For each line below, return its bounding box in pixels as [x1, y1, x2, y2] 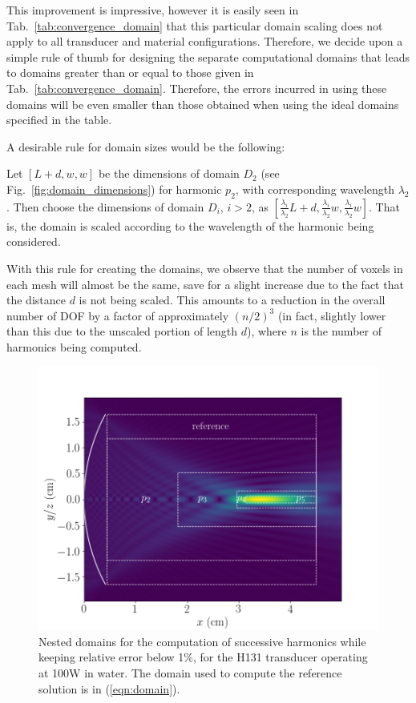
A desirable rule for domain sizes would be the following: [6, 138, 285, 155]
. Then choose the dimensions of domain [6, 198, 204, 215]
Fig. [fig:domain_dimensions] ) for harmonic [6, 180, 222, 197]
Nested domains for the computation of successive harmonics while [38, 633, 366, 649]
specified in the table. [6, 111, 112, 128]
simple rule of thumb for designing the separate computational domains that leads [6, 48, 410, 65]
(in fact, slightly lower [277, 307, 386, 323]
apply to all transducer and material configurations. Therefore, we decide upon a [6, 33, 403, 50]
